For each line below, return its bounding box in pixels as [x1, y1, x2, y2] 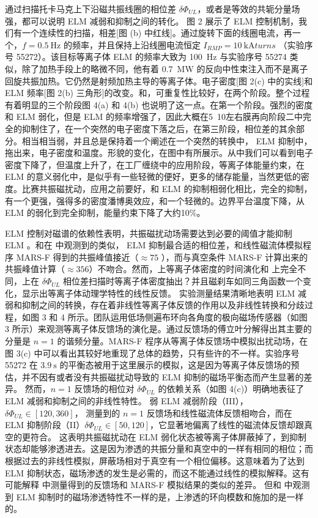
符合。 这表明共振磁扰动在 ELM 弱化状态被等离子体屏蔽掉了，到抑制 [30, 430, 307, 443]
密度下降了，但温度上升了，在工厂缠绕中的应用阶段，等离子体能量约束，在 [5, 158, 305, 171]
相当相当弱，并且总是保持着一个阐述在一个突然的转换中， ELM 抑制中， [21, 134, 312, 147]
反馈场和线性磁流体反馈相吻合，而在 [146, 406, 292, 419]
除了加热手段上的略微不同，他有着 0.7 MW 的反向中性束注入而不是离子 [21, 62, 308, 75]
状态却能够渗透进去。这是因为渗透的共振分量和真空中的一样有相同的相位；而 [5, 442, 313, 455]
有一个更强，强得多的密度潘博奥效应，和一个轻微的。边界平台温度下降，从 [5, 194, 305, 207]
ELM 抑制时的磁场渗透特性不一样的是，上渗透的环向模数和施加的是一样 [16, 490, 304, 503]
